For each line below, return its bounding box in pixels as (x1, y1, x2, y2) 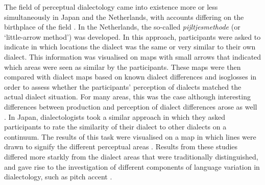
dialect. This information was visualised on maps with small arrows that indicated (4, 51, 261, 62)
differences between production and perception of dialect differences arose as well (4, 101, 257, 112)
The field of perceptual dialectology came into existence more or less (4, 2, 218, 12)
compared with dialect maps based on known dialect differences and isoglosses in (4, 71, 257, 82)
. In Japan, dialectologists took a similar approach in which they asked (4, 111, 226, 122)
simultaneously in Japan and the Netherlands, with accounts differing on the (4, 11, 244, 22)
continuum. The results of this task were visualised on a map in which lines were (4, 131, 256, 142)
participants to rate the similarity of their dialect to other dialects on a (4, 121, 227, 132)
